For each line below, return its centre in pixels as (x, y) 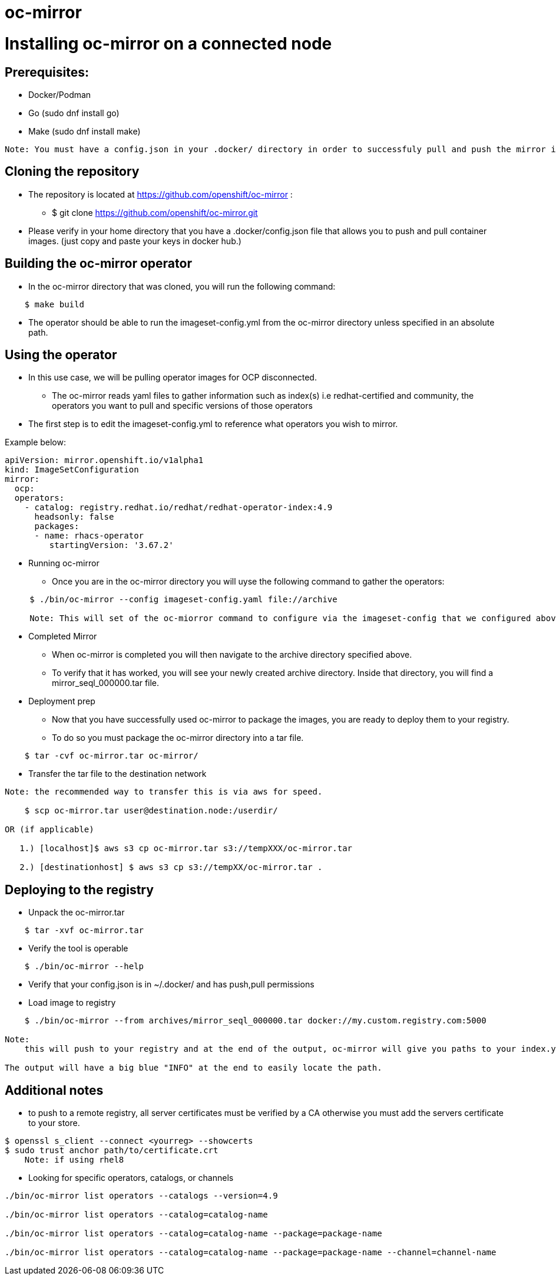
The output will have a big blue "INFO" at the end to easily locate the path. (193, 1068)
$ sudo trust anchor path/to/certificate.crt (112, 1151)
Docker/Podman (60, 94)
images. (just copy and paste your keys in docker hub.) (135, 241)
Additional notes (54, 1090)
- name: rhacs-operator (89, 536)
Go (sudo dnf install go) (74, 113)
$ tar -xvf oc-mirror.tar (84, 931)
